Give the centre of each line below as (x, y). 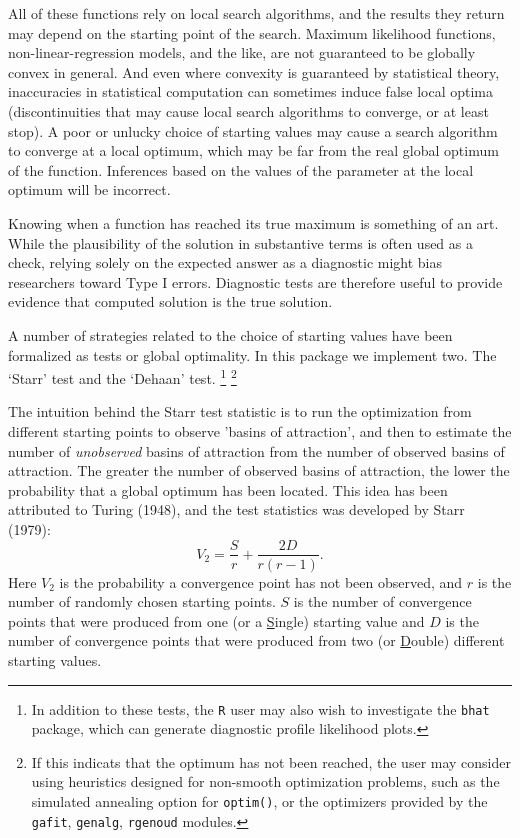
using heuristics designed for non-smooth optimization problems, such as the (265, 781)
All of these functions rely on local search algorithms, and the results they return (256, 13)
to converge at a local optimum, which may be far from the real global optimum (253, 150)
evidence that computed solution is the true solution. (170, 301)
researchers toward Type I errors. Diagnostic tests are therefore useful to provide (255, 281)
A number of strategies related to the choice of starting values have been (230, 334)
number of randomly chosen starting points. (142, 601)
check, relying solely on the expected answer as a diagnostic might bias (225, 262)
